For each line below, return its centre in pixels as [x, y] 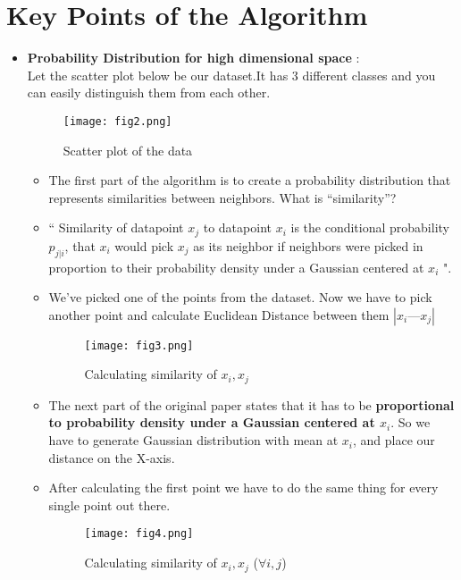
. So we [411, 422]
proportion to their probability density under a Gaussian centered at [236, 267]
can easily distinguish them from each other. [149, 92]
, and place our [394, 440]
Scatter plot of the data [128, 150]
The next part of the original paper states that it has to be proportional [251, 404]
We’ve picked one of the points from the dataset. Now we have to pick [240, 297]
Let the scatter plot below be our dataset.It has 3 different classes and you [231, 75]
